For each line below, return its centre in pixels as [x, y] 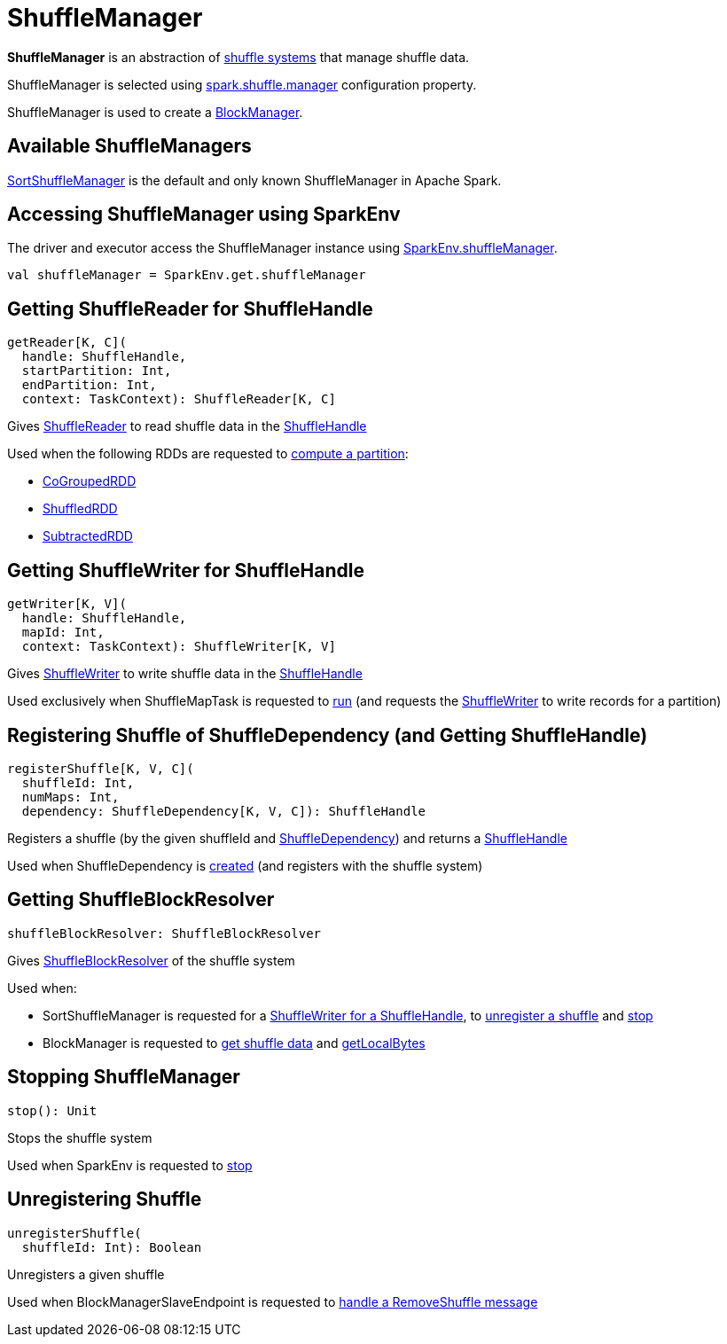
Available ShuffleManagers [129, 146]
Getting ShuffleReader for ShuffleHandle [190, 309]
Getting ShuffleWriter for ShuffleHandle [186, 570]
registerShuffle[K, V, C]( [101, 768]
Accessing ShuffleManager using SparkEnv [204, 215]
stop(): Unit [52, 1110]
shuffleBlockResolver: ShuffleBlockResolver [164, 933]
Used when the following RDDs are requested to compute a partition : [208, 454]
